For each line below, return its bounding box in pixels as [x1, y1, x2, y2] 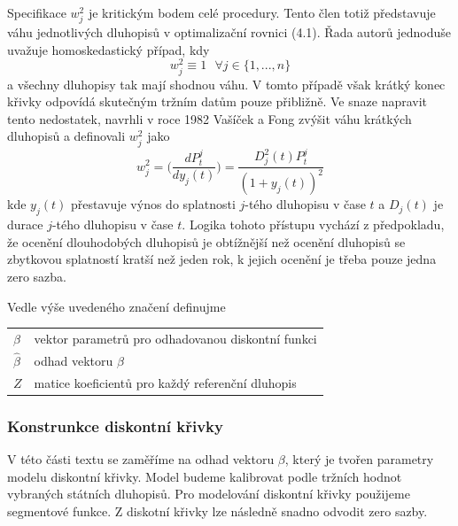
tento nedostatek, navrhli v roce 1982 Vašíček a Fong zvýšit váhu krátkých [7, 109, 412, 128]
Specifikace [7, 4, 66, 21]
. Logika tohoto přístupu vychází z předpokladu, [182, 215, 445, 234]
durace [7, 215, 43, 234]
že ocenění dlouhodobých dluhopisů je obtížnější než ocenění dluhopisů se [7, 232, 406, 251]
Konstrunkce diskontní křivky [7, 414, 223, 437]
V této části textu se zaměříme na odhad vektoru [7, 450, 275, 468]
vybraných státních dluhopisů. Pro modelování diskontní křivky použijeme [7, 484, 410, 503]
